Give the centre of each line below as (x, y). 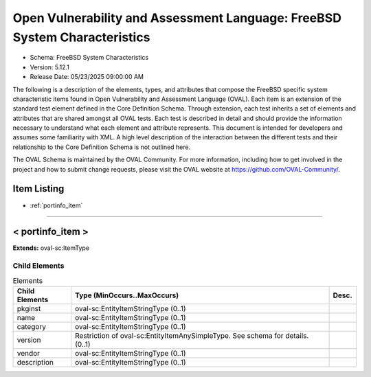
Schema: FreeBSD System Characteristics (89, 58)
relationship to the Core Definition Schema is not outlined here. (102, 147)
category (32, 326)
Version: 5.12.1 (50, 67)
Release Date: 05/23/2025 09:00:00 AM (87, 77)
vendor (29, 353)
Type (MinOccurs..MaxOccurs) (127, 295)
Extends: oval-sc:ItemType (51, 248)
